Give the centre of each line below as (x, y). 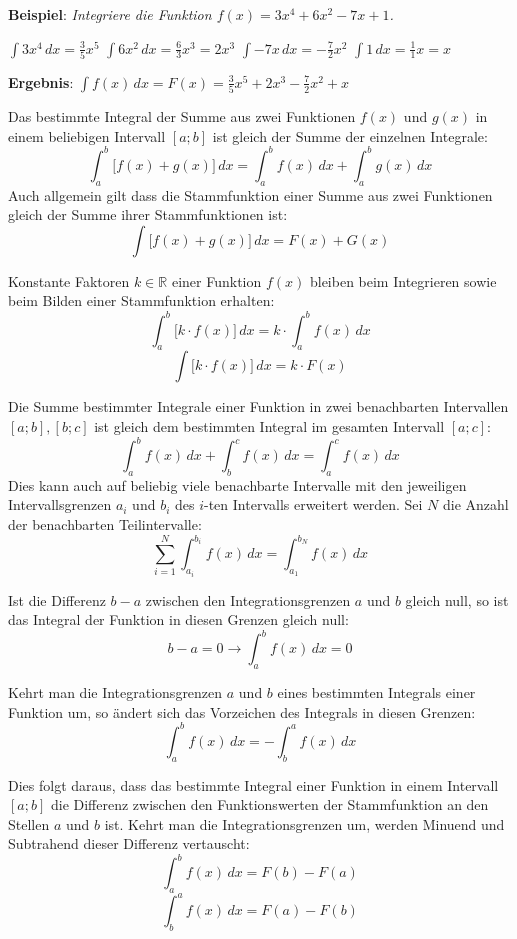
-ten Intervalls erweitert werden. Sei (313, 504)
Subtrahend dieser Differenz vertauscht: (129, 843)
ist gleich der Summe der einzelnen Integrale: (350, 135)
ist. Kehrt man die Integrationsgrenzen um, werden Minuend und (304, 823)
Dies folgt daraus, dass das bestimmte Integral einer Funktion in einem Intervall (253, 784)
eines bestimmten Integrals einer (376, 692)
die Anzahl (475, 504)
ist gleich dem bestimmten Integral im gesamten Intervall (269, 425)
